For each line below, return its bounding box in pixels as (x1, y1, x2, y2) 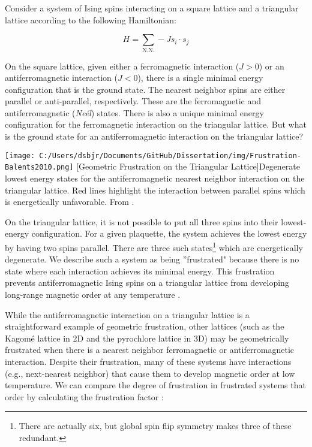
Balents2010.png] (5, 163, 74, 172)
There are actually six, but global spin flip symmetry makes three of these (19, 419, 292, 432)
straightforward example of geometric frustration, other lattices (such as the (5, 320, 284, 333)
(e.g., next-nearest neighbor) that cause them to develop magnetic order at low (5, 367, 295, 379)
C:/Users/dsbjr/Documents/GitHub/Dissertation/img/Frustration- (39, 151, 301, 160)
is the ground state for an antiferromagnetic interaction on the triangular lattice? (5, 130, 304, 143)
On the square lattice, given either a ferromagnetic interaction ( (5, 59, 239, 72)
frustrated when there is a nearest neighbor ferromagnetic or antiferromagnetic (5, 343, 295, 356)
